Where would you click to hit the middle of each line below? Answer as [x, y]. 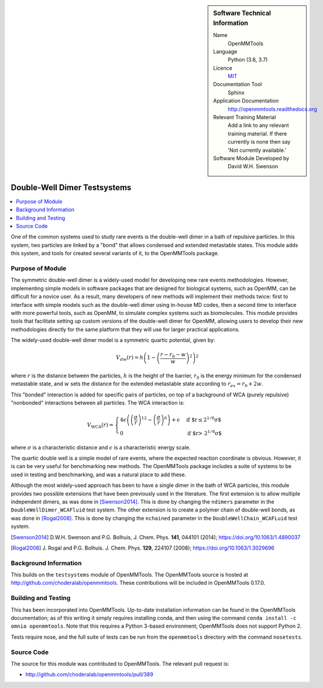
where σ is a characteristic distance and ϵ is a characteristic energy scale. [101, 447]
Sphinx [236, 92]
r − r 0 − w [173, 355]
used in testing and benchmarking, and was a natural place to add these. [99, 475]
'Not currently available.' [257, 150]
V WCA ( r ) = [100, 426]
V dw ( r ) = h [130, 358]
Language [225, 51]
